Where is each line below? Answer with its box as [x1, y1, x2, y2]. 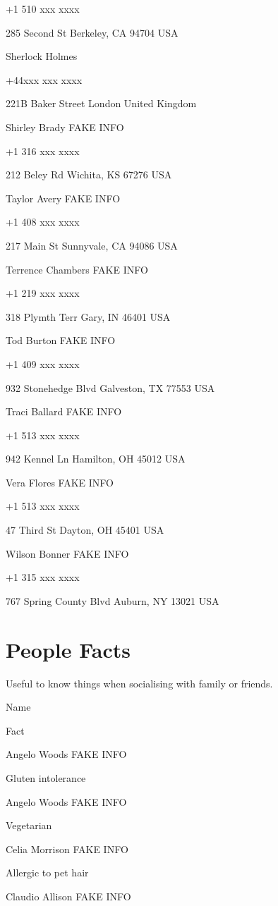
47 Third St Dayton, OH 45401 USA [6, 522, 164, 537]
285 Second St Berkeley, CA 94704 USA [6, 25, 179, 39]
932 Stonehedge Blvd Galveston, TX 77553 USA [6, 380, 215, 395]
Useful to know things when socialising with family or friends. [6, 675, 273, 690]
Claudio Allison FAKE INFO [6, 888, 131, 903]
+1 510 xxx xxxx [6, 1, 80, 16]
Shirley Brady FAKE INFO [6, 119, 124, 134]
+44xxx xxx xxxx [6, 72, 83, 87]
